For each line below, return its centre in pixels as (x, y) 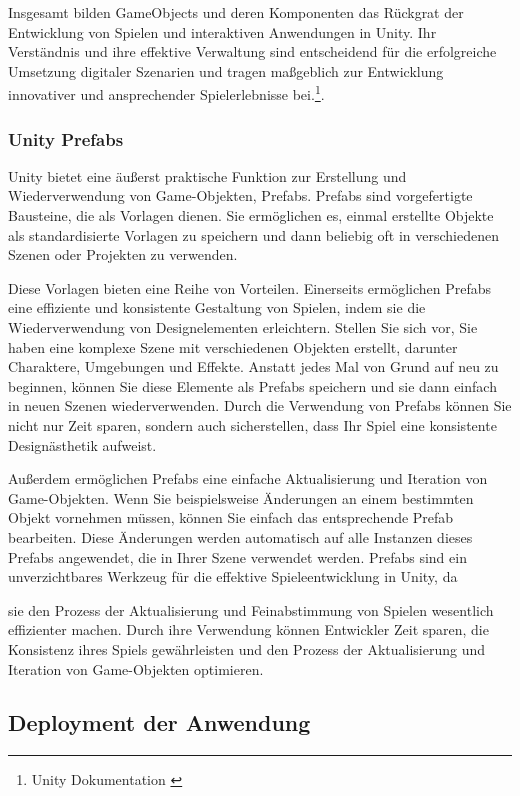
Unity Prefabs (66, 138)
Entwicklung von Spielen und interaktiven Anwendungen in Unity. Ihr (222, 31)
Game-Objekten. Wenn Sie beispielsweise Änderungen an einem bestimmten (241, 497)
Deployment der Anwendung (159, 722)
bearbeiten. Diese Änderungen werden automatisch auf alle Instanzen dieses (240, 536)
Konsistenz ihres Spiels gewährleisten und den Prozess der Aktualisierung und (247, 648)
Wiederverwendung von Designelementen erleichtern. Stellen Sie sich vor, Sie (243, 327)
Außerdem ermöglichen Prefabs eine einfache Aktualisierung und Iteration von (248, 478)
